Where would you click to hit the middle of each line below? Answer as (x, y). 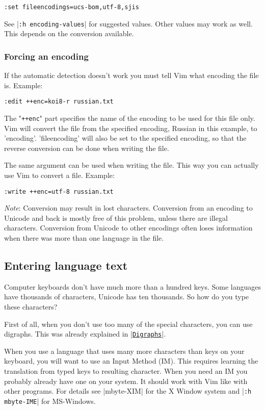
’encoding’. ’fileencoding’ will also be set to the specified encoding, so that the (125, 138)
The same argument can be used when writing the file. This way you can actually (131, 165)
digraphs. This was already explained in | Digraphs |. (85, 334)
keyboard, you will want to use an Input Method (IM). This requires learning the (131, 361)
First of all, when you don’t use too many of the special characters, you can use (128, 324)
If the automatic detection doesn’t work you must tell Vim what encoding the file (131, 75)
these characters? (31, 307)
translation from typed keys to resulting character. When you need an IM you (126, 371)
